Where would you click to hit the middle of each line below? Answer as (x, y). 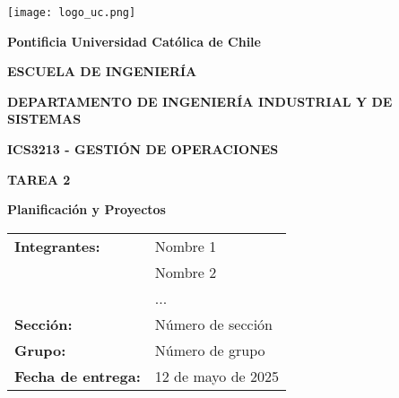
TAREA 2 (39, 179)
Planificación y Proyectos (87, 209)
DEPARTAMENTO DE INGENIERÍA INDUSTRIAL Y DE (200, 101)
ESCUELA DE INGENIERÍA (102, 71)
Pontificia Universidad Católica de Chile (134, 41)
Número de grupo (210, 350)
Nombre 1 (186, 246)
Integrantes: (57, 246)
